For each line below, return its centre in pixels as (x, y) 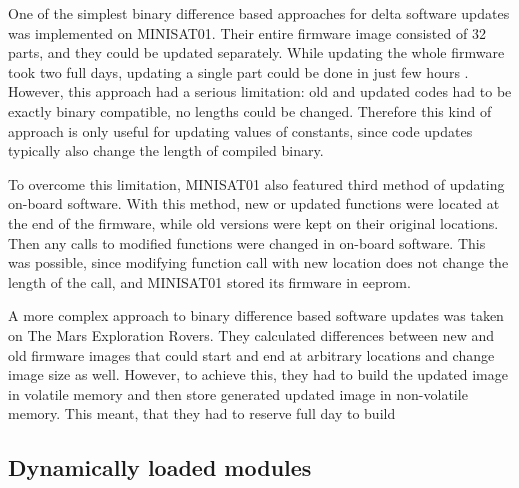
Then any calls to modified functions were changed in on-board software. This (247, 242)
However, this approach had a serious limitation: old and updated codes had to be (260, 91)
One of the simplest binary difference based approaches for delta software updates (259, 13)
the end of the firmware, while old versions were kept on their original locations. (253, 222)
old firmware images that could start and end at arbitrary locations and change (251, 354)
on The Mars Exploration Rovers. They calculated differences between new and (251, 334)
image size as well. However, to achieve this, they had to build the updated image (258, 374)
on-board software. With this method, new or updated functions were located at (254, 203)
